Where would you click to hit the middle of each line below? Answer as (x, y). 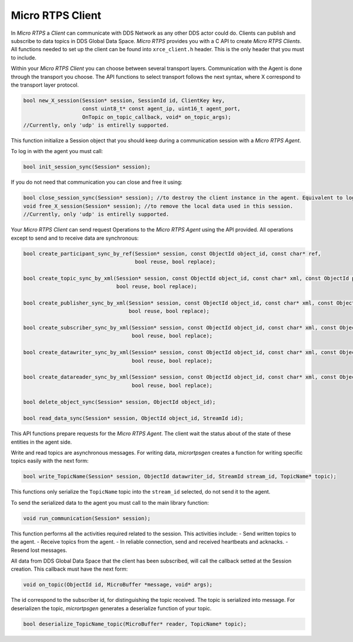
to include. (24, 57)
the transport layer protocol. (45, 85)
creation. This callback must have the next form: (69, 569)
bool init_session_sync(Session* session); (87, 167)
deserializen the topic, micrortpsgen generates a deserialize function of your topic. (111, 608)
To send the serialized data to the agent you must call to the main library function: (110, 502)
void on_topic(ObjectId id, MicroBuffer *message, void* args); (118, 585)
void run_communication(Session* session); (87, 518)
